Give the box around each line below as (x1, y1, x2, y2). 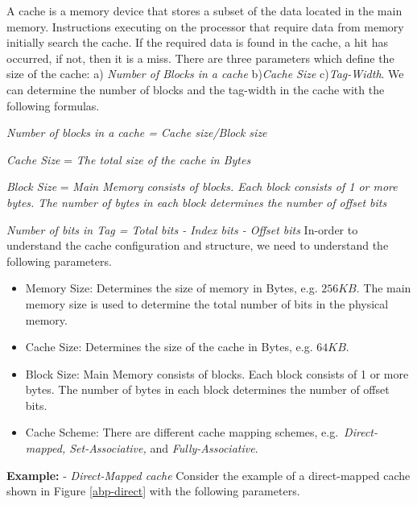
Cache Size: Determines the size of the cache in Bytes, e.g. (25, 338, 313, 355)
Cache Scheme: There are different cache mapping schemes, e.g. (25, 424, 339, 441)
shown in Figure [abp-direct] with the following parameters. (6, 482, 300, 499)
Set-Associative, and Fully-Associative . (69, 440, 258, 457)
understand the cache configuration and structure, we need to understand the (6, 237, 389, 254)
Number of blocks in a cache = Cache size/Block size (6, 124, 267, 141)
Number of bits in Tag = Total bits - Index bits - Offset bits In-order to (6, 221, 358, 238)
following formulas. (6, 97, 100, 114)
